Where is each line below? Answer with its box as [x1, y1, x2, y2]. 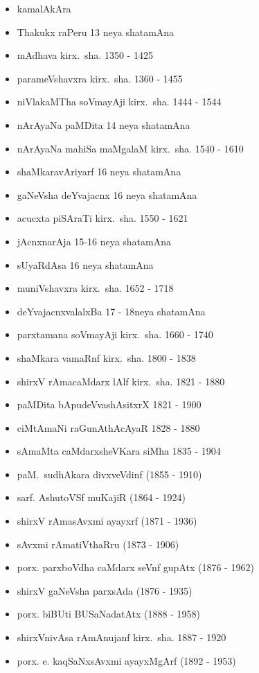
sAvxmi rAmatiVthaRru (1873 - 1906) [17, 536, 179, 551]
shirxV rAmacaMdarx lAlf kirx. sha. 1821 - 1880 [17, 374, 225, 388]
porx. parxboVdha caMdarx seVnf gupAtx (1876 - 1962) [17, 560, 254, 575]
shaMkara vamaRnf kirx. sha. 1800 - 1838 [17, 350, 196, 365]
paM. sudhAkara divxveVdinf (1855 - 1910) [17, 466, 202, 481]
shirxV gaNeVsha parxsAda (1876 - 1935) [17, 583, 193, 597]
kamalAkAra [17, 1, 71, 15]
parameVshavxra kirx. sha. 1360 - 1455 [17, 71, 183, 85]
